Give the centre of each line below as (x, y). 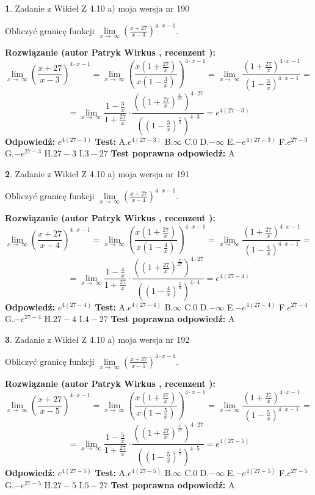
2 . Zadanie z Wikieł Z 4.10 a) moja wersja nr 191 (97, 173)
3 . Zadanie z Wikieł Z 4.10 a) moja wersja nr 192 (97, 339)
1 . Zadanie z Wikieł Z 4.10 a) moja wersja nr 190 (97, 8)
